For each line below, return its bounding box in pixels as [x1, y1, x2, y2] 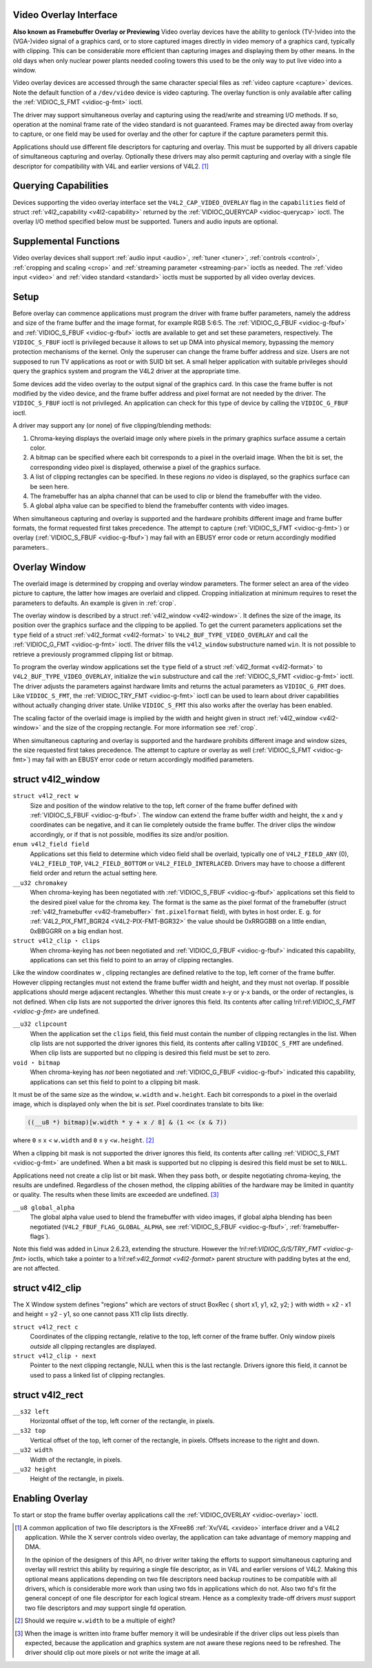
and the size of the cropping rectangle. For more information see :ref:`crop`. [42, 724, 258, 732]
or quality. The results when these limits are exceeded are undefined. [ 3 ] [12, 1191, 220, 1199]
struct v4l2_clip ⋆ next [12, 1352, 96, 1360]
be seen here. [30, 482, 70, 490]
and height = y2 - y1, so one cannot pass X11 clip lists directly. [12, 1310, 189, 1318]
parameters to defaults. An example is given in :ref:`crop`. [12, 599, 176, 607]
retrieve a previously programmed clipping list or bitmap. [12, 650, 174, 658]
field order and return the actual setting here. [30, 869, 158, 877]
